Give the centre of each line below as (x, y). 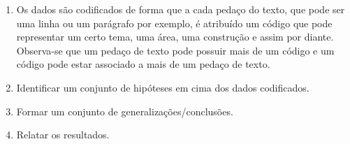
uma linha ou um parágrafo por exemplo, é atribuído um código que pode (174, 23)
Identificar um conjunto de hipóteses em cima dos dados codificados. (163, 87)
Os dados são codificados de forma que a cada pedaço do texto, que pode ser (181, 9)
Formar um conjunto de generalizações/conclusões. (125, 111)
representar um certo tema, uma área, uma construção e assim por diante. (175, 37)
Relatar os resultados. (63, 135)
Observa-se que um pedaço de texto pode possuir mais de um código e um (175, 50)
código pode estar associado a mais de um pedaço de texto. (143, 64)
